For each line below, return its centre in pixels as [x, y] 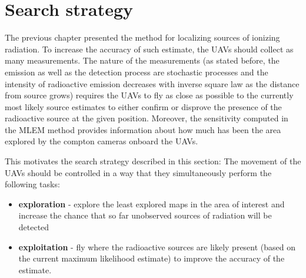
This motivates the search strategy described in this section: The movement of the [153, 161]
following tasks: [32, 184]
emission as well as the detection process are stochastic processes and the [137, 72]
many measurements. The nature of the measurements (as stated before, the [142, 60]
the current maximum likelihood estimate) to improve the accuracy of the [152, 258]
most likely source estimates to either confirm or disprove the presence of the [143, 106]
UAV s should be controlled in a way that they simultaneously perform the [138, 172]
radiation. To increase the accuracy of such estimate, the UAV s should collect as [149, 49]
